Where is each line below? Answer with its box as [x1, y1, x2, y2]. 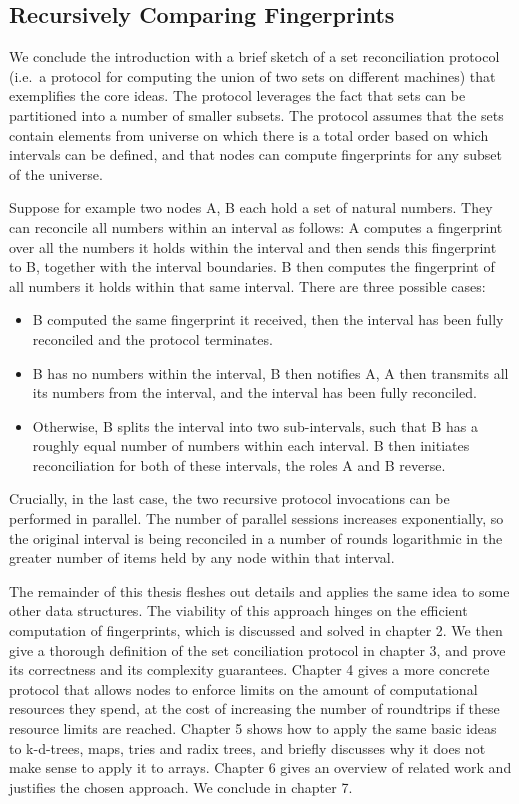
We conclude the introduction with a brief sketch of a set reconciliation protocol [9, 46, 500, 67]
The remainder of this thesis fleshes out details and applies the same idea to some [9, 580, 510, 601]
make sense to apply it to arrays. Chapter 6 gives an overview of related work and [9, 757, 512, 778]
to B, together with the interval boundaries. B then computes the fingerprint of [9, 256, 495, 277]
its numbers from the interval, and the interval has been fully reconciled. [32, 382, 477, 403]
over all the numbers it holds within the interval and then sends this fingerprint [9, 236, 497, 257]
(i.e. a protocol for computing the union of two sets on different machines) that [9, 65, 496, 86]
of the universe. [9, 163, 103, 184]
